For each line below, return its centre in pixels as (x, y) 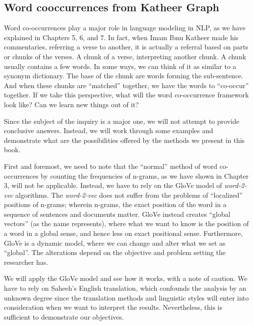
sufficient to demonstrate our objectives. (64, 316)
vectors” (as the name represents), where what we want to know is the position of (126, 223)
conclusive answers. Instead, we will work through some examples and (109, 130)
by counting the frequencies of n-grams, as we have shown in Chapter (145, 175)
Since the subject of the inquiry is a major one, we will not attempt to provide (122, 121)
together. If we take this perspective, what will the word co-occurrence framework (126, 95)
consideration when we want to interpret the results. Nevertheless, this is (113, 307)
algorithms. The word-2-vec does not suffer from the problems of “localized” (129, 195)
